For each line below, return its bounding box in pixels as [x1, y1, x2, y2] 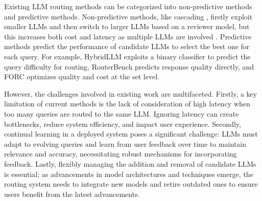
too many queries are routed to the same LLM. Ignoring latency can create [4, 108, 239, 119]
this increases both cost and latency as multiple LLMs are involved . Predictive [4, 31, 252, 41]
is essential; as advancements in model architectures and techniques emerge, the [4, 168, 253, 179]
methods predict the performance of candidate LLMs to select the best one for [4, 41, 250, 52]
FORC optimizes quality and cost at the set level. [4, 71, 159, 82]
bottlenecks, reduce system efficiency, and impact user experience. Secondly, [4, 118, 241, 129]
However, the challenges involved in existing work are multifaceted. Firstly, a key [4, 88, 257, 99]
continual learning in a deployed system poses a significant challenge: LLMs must [4, 128, 258, 139]
